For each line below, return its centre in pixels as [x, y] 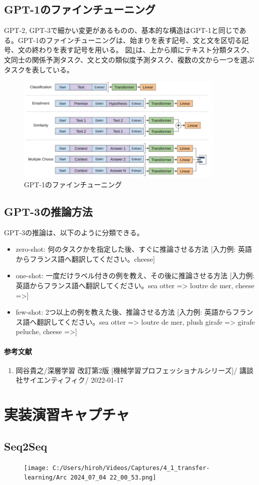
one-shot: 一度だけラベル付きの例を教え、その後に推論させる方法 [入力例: [135, 275]
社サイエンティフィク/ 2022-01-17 [70, 380]
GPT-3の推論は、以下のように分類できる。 [74, 232]
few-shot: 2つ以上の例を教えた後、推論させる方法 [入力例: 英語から [124, 312]
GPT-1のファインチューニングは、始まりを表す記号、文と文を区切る [130, 40]
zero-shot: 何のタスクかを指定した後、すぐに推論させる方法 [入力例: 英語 [134, 249]
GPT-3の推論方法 [48, 211]
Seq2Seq [26, 446]
